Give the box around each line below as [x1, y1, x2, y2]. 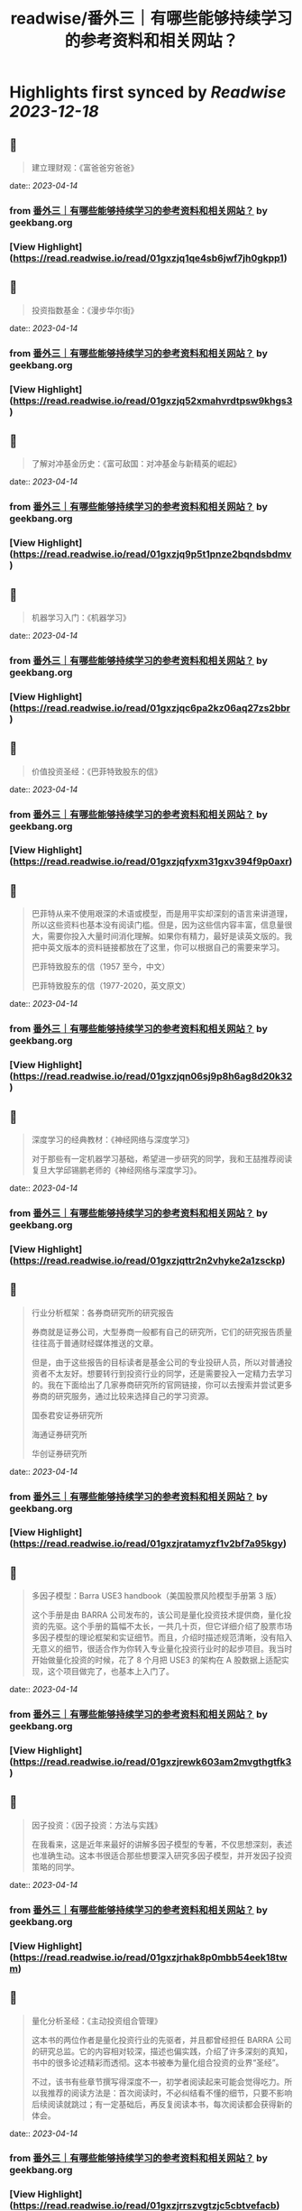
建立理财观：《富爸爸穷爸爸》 [31, 162, 139, 172]
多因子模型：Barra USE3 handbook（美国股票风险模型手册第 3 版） [31, 1590, 282, 1601]
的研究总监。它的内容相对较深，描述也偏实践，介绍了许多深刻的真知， [31, 2045, 293, 2057]
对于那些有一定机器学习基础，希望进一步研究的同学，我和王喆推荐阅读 [31, 1153, 293, 1164]
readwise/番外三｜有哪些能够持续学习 [10, 8, 293, 29]
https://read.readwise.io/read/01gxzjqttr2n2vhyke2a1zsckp [13, 1254, 282, 1267]
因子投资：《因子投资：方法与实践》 [31, 1819, 162, 1830]
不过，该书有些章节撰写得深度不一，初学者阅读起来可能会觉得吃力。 [31, 2076, 285, 2087]
